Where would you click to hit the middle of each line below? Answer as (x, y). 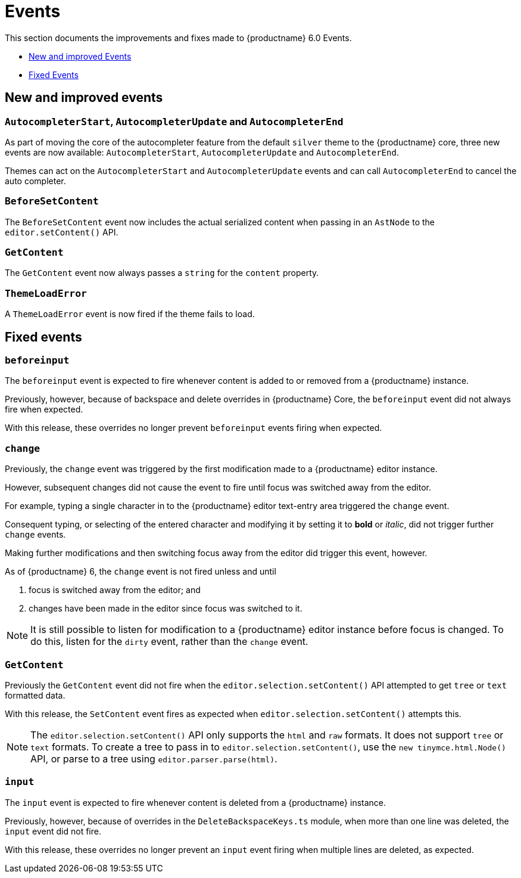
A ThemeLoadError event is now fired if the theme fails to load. (130, 314)
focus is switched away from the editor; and (115, 590)
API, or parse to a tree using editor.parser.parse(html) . (154, 758)
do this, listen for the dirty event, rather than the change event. (169, 642)
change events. (35, 535)
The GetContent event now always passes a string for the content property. (162, 273)
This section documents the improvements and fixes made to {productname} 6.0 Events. (178, 38)
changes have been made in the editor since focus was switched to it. (166, 609)
